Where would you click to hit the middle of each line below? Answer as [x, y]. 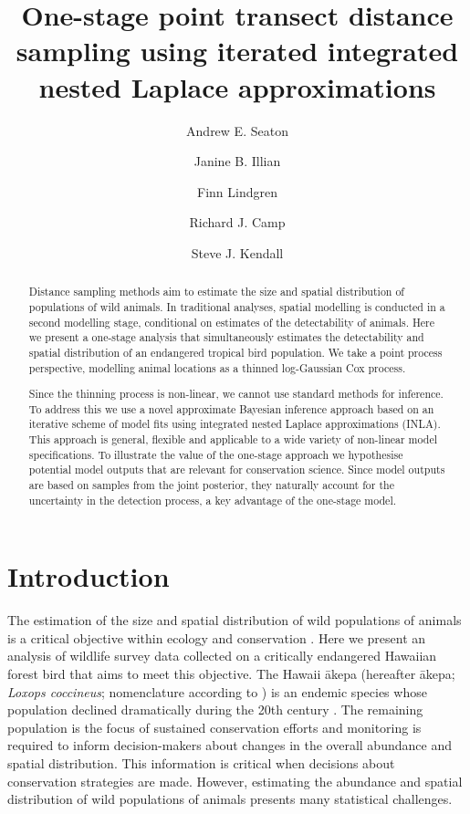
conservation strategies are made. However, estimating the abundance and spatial [235, 781]
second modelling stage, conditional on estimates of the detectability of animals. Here [232, 322]
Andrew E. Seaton [237, 130]
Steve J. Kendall [237, 252]
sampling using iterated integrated [237, 51]
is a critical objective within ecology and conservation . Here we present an [217, 637]
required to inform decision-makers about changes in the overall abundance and [230, 745]
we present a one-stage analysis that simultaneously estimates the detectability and [226, 337]
